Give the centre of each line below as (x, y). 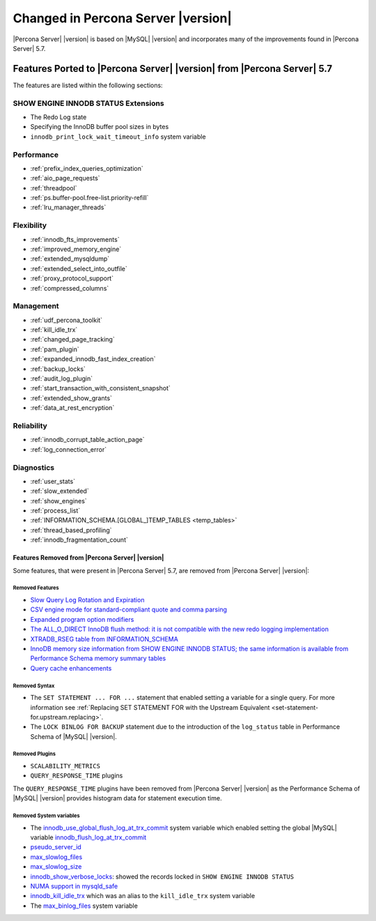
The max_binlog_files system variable (84, 906)
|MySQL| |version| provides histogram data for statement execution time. (117, 798)
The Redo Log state (58, 117)
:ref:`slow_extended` (60, 491)
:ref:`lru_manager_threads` (68, 207)
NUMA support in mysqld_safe (74, 886)
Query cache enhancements (71, 668)
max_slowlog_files (56, 857)
